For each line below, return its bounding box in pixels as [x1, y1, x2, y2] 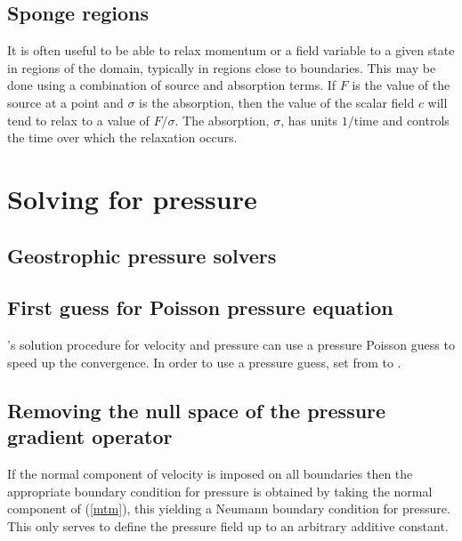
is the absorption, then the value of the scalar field [139, 93, 415, 111]
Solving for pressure [7, 180, 257, 216]
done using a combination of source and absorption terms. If [7, 76, 336, 94]
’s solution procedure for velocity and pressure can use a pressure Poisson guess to [7, 335, 455, 354]
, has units [280, 110, 338, 129]
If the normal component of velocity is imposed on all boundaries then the [7, 464, 413, 482]
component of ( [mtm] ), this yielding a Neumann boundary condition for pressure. [7, 499, 450, 518]
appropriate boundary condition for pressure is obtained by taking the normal [7, 481, 433, 500]
